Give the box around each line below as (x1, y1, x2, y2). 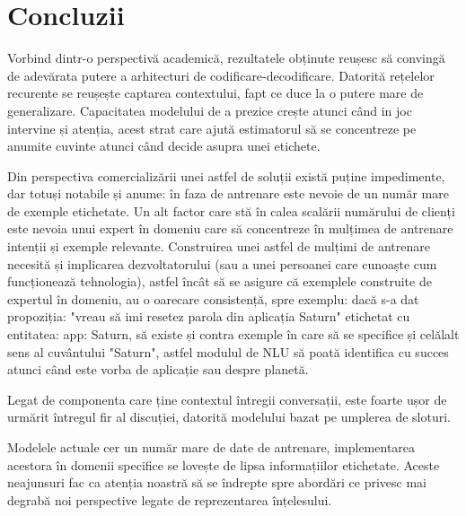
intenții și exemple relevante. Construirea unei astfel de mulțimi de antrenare (7, 237, 430, 256)
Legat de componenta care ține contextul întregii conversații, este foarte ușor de (7, 389, 447, 408)
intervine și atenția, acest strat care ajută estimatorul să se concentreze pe (7, 118, 417, 137)
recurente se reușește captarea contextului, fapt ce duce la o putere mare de (7, 83, 424, 102)
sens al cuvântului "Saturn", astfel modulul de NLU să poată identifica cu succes (7, 342, 449, 361)
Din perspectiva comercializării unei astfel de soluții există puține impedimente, (7, 166, 445, 185)
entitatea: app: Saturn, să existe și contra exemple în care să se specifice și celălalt (7, 325, 460, 344)
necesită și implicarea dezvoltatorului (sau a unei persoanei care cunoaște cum (7, 254, 437, 273)
